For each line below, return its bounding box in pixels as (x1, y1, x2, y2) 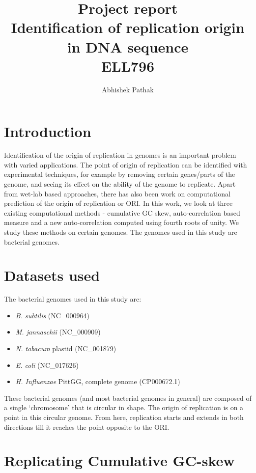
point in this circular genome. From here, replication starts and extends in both (4, 412, 244, 422)
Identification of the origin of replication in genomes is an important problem (4, 150, 236, 160)
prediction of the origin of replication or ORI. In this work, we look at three (4, 198, 233, 208)
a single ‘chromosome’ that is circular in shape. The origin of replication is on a (4, 402, 244, 413)
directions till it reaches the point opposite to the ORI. (4, 421, 170, 432)
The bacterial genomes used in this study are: (4, 294, 142, 304)
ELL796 (101, 56, 155, 76)
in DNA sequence (67, 36, 189, 56)
